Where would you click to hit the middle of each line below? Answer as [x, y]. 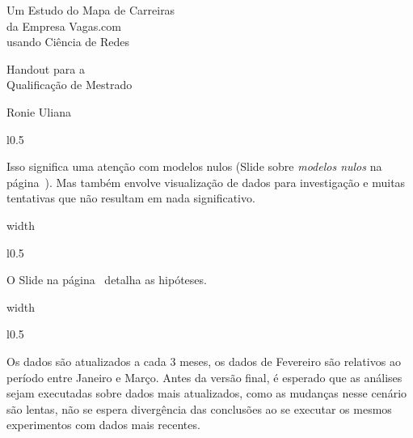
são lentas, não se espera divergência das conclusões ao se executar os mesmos [199, 408]
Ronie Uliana [39, 111]
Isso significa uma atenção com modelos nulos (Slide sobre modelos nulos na [194, 166]
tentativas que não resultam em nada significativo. [131, 198]
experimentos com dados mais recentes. [103, 425]
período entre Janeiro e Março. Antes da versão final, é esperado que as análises [204, 377]
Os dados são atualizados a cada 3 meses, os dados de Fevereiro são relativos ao [204, 361]
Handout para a [46, 68]
